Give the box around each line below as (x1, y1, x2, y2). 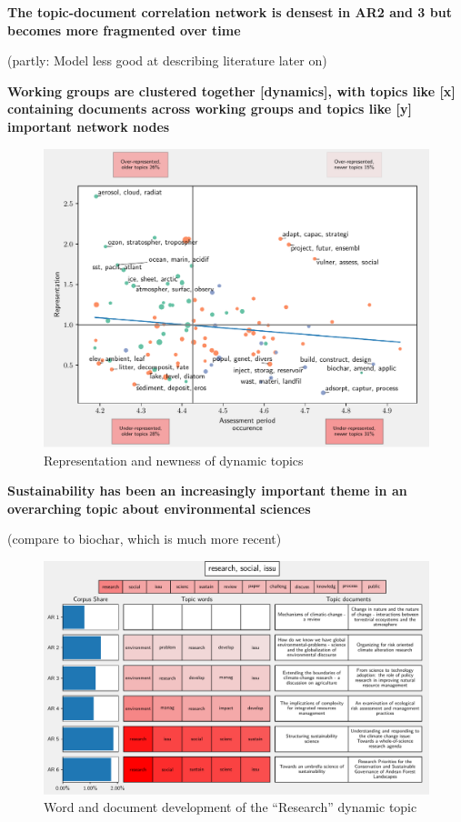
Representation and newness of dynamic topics (44, 450, 304, 469)
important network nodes (7, 116, 170, 135)
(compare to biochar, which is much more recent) (7, 529, 282, 548)
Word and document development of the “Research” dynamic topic (44, 797, 417, 817)
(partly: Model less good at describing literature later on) (7, 51, 327, 70)
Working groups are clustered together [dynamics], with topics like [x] (7, 81, 456, 100)
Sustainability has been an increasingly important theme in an (7, 481, 407, 500)
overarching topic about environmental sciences (7, 498, 311, 517)
